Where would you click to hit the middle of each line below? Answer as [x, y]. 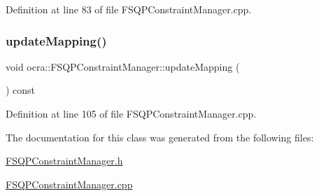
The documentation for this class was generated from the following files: [160, 137]
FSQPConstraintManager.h [64, 161]
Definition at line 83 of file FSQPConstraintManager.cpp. [129, 9]
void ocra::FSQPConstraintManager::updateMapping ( [123, 66]
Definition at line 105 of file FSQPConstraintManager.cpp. [131, 113]
